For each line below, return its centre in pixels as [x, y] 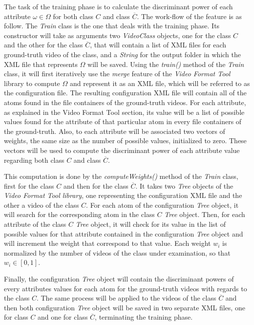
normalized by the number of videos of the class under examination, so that [117, 252]
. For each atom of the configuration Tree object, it [162, 205]
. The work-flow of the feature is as [189, 16]
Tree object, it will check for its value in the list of [150, 224]
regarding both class [34, 160]
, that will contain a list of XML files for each [158, 45]
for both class [73, 16]
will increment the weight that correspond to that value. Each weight [107, 243]
